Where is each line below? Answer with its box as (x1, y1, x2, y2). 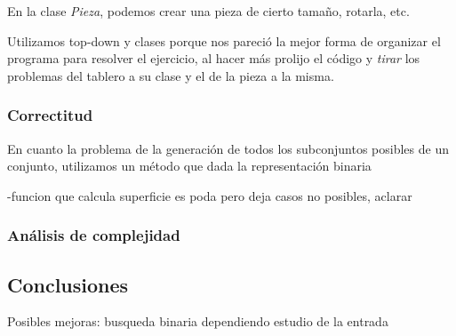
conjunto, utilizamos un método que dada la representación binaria (7, 156, 372, 175)
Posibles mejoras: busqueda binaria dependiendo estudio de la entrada (7, 312, 388, 331)
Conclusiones (7, 270, 129, 298)
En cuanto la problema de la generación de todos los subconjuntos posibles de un (7, 139, 449, 157)
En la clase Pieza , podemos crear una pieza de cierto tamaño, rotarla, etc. (7, 2, 410, 20)
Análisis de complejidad (7, 224, 180, 246)
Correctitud (7, 104, 93, 126)
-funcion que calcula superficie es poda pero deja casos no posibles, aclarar (7, 186, 412, 204)
